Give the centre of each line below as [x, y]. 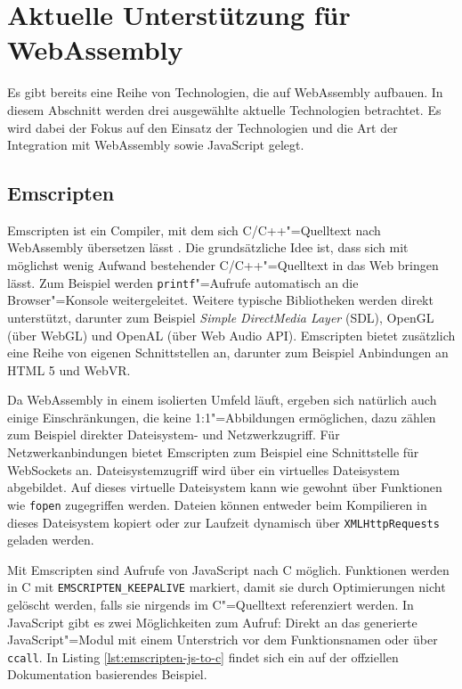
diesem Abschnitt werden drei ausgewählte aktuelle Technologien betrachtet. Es [224, 109]
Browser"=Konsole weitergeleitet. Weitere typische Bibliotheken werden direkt [220, 300]
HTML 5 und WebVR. [69, 369]
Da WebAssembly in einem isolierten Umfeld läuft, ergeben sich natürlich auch [222, 400]
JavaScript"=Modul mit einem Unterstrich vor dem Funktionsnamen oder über [223, 640]
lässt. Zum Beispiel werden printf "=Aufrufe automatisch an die [183, 282]
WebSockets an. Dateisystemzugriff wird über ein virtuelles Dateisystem [203, 469]
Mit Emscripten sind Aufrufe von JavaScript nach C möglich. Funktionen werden [228, 569]
